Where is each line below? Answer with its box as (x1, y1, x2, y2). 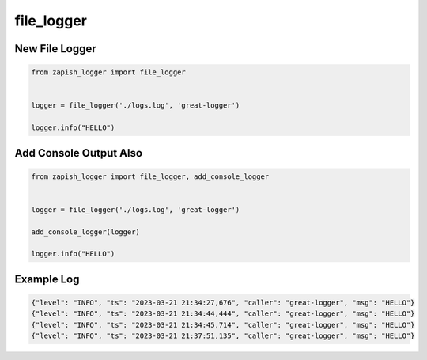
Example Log (14, 272, 80, 286)
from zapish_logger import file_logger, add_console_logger (31, 172, 270, 181)
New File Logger (14, 42, 96, 55)
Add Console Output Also (14, 146, 142, 160)
